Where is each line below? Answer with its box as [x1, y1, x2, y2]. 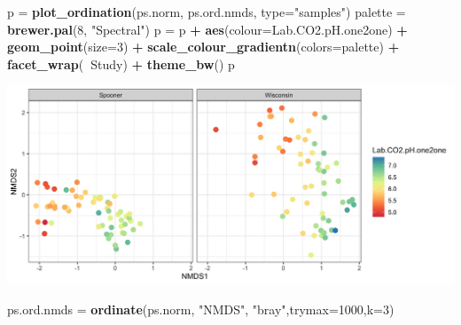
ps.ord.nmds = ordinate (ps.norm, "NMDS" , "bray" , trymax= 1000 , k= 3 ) [7, 299, 395, 318]
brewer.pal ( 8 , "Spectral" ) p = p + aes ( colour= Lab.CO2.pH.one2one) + [7, 20, 408, 38]
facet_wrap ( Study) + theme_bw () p [7, 54, 235, 73]
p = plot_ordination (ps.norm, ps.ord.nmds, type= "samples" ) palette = [7, 3, 406, 20]
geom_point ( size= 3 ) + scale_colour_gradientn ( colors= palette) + [7, 37, 400, 56]
